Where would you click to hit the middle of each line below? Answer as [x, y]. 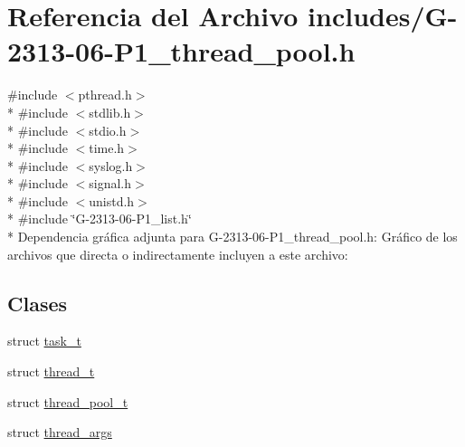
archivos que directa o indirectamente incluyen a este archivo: [178, 254]
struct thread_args [60, 432]
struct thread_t [51, 371]
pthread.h [105, 95]
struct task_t [44, 341]
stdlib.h [110, 112]
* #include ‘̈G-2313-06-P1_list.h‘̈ [100, 219]
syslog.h [111, 165]
